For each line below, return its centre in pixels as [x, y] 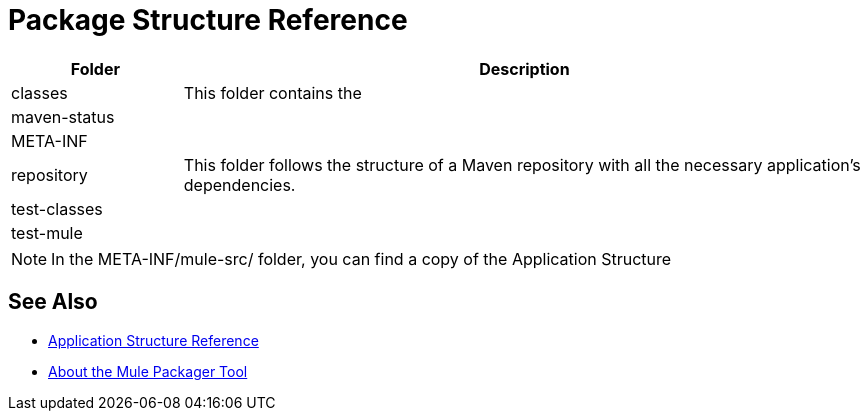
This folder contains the [272, 92]
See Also [53, 302]
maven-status [63, 116]
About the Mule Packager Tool [148, 371]
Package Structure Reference [208, 20]
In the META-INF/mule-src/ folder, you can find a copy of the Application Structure [361, 258]
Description [524, 68]
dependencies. [239, 184]
